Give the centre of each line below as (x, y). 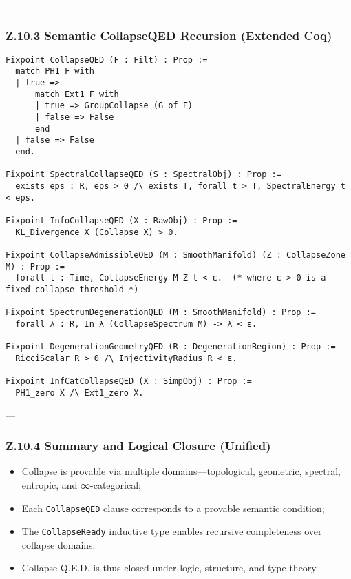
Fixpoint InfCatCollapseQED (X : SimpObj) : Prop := (129, 382)
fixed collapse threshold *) (72, 289)
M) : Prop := (35, 266)
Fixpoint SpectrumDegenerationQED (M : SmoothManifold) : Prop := (161, 313)
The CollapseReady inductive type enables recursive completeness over (172, 531)
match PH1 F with (55, 71)
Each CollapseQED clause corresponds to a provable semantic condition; (173, 508)
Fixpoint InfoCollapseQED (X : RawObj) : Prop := (121, 221)
